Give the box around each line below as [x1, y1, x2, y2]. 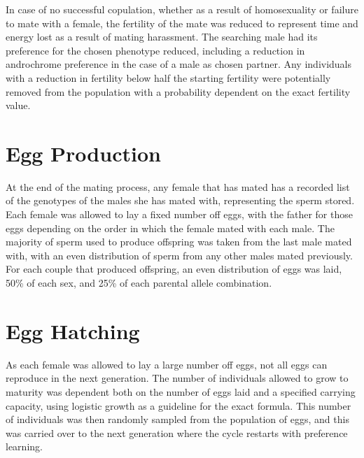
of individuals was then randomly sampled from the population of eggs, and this [6, 412, 349, 427]
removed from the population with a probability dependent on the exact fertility [6, 84, 351, 99]
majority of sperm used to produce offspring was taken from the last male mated [6, 234, 352, 249]
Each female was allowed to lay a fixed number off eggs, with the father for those [6, 207, 353, 222]
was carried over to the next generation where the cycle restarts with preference [6, 425, 348, 440]
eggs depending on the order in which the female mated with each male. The [6, 220, 335, 235]
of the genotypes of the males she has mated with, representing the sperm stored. [6, 193, 355, 208]
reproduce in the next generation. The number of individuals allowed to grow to [6, 371, 349, 385]
